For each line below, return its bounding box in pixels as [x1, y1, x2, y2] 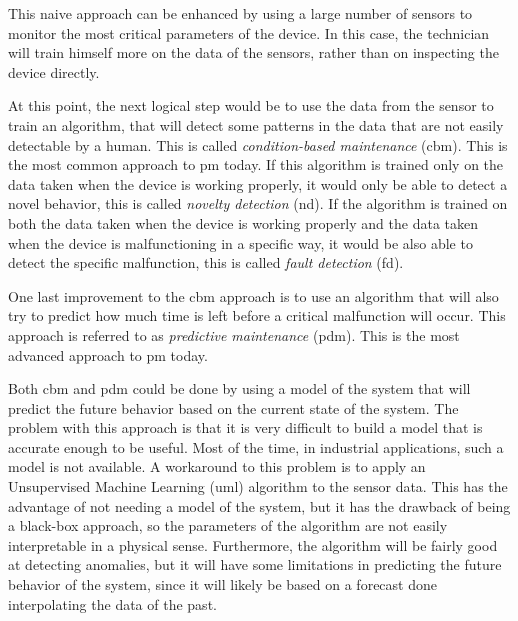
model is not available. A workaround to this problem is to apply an [8, 456, 426, 477]
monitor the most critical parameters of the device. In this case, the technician [8, 22, 490, 43]
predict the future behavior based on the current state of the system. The [8, 397, 459, 418]
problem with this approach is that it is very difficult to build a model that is [8, 417, 483, 438]
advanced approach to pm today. [8, 344, 208, 365]
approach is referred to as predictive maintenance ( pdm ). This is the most [8, 324, 460, 345]
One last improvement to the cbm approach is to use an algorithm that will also [8, 285, 499, 306]
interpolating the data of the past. [8, 593, 217, 614]
